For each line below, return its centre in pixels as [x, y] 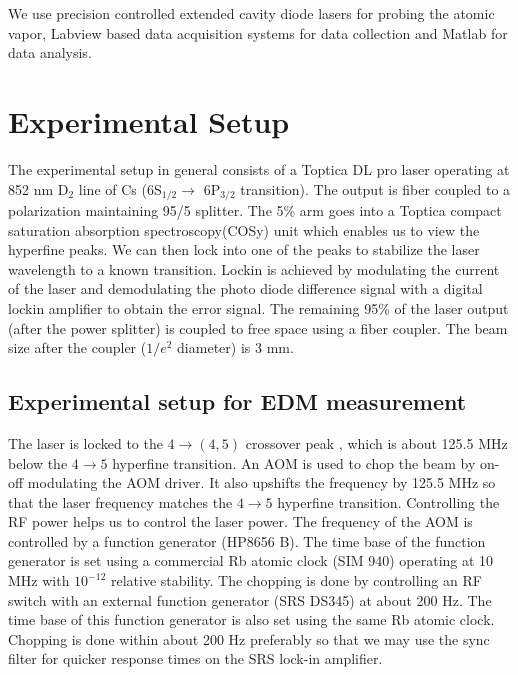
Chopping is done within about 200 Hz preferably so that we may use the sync [249, 638]
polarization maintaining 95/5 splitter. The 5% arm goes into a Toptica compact [255, 209]
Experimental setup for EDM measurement [237, 401]
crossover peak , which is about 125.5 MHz [376, 442]
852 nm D [38, 188]
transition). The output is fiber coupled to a [375, 188]
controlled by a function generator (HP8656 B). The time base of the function [247, 540]
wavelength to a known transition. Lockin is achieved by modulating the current [254, 268]
